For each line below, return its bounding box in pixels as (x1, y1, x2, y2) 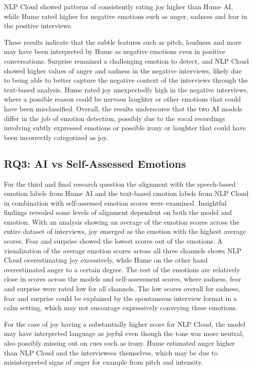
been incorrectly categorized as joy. (4, 132, 108, 142)
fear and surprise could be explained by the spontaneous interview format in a (4, 293, 237, 303)
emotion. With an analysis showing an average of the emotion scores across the (4, 216, 239, 227)
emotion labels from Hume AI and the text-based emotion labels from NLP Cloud (4, 188, 249, 198)
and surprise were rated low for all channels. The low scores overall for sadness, (4, 283, 240, 294)
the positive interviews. (4, 20, 73, 31)
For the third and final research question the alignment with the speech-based (4, 178, 236, 189)
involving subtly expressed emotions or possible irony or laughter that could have (4, 123, 246, 133)
